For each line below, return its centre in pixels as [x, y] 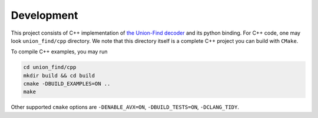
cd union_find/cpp [50, 67]
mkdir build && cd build [59, 75]
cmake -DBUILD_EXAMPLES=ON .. [67, 84]
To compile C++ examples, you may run [59, 52]
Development [44, 15]
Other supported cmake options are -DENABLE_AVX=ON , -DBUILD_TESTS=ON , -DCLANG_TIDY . [125, 107]
